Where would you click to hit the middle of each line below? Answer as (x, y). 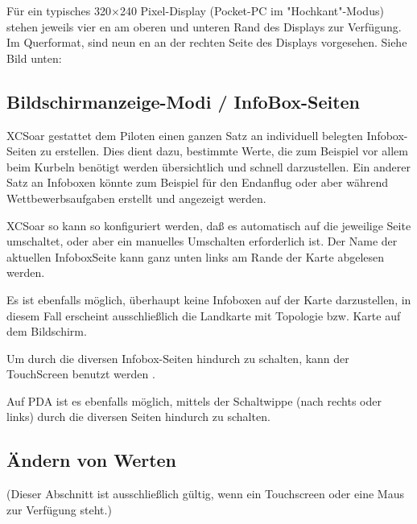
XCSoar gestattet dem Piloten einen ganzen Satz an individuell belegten (185, 135)
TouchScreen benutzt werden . (81, 374)
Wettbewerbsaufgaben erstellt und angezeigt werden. (136, 198)
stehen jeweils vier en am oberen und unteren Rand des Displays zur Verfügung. (204, 26)
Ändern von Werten (92, 460)
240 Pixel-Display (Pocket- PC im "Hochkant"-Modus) (252, 10)
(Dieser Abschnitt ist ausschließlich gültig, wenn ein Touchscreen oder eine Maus (205, 494)
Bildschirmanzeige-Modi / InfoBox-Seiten (184, 101)
